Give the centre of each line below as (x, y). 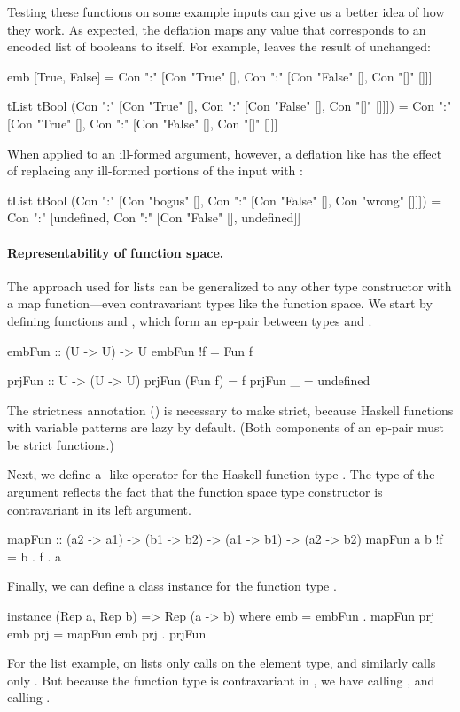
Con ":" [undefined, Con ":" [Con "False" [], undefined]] (154, 217)
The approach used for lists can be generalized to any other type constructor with (230, 286)
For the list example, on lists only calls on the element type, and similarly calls (222, 663)
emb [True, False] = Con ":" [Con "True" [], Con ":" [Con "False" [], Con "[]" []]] (220, 76)
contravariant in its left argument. (99, 509)
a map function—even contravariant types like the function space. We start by (220, 303)
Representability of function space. (116, 252)
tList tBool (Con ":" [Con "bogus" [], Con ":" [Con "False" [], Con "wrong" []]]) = (224, 200)
